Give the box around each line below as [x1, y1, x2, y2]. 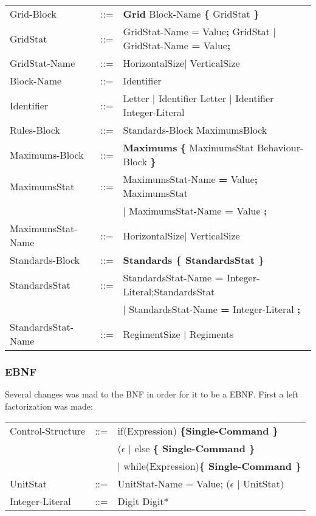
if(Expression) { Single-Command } [117, 424, 278, 438]
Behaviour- [256, 140, 304, 154]
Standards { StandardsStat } [123, 253, 264, 267]
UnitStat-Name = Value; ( [117, 476, 230, 491]
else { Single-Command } [134, 441, 255, 456]
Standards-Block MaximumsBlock [123, 123, 267, 137]
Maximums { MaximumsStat [123, 140, 254, 154]
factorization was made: [5, 399, 93, 412]
